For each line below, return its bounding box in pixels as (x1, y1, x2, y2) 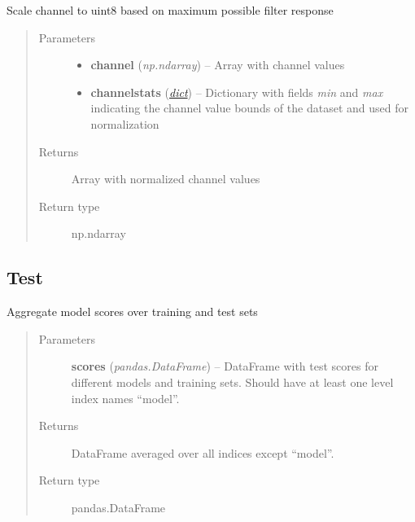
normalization (90, 115, 159, 132)
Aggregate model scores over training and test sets (7, 303, 258, 320)
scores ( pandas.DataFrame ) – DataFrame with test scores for (71, 358, 378, 375)
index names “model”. (71, 389, 180, 406)
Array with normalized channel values (71, 170, 260, 187)
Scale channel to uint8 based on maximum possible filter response (7, 2, 334, 18)
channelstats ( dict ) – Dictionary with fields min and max (90, 83, 383, 100)
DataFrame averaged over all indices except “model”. (71, 444, 334, 461)
